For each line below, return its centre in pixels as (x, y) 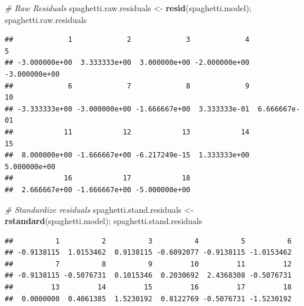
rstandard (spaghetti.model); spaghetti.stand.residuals (104, 221)
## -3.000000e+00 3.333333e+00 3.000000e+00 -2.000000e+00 (127, 63)
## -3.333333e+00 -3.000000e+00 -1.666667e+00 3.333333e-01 (127, 109)
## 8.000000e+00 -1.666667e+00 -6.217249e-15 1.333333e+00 (127, 155)
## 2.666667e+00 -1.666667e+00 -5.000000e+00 (98, 190)
